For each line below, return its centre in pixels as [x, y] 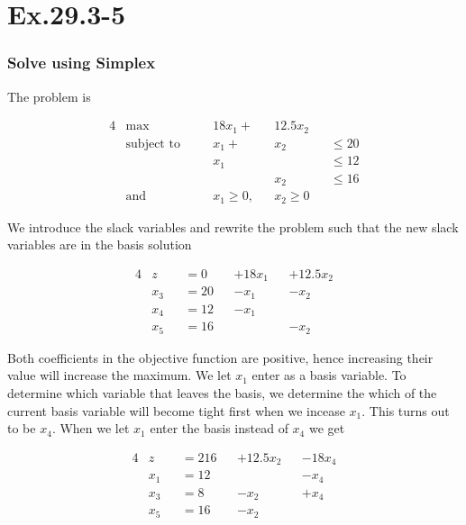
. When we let [91, 428]
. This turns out [406, 410]
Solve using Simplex [82, 63]
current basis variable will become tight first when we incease [176, 410]
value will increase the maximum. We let [119, 375]
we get [327, 428]
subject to [153, 144]
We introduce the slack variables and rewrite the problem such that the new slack [233, 226]
